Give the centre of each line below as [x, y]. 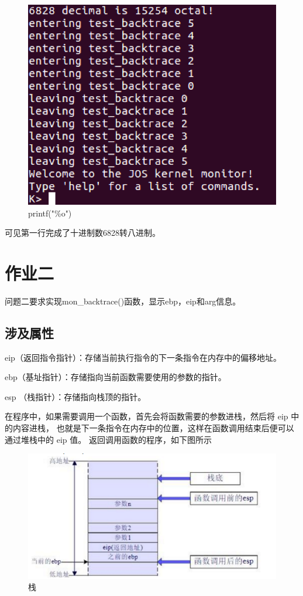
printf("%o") [50, 213]
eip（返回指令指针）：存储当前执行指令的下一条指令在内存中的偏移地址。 [143, 357]
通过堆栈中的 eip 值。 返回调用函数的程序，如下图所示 [108, 439]
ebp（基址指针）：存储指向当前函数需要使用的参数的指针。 [116, 377]
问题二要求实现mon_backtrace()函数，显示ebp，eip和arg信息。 [123, 301]
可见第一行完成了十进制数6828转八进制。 [82, 233]
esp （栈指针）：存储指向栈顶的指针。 [75, 396]
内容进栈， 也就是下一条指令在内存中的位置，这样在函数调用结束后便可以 [153, 428]
